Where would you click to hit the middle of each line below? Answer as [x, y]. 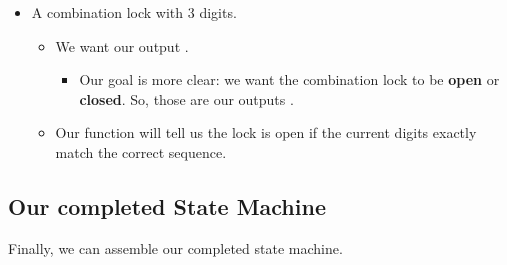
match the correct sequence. [141, 151]
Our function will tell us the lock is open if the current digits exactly [266, 132]
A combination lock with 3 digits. [134, 12]
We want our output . [122, 45]
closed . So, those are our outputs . [186, 98]
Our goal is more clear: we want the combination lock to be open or [289, 79]
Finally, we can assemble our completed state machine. [175, 247]
